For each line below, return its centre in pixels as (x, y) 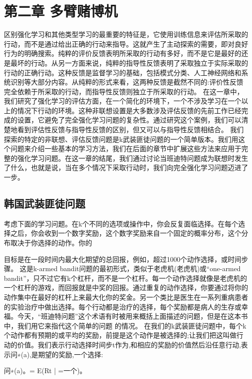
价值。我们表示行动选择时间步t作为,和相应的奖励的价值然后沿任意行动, (129, 344)
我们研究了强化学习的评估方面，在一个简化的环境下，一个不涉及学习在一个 (123, 101)
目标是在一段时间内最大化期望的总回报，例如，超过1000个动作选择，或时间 (123, 259)
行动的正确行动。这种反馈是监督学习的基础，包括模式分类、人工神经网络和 (123, 72)
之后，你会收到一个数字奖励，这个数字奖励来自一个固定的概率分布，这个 (126, 233)
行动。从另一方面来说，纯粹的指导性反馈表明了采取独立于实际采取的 (139, 62)
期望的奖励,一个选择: (71, 354)
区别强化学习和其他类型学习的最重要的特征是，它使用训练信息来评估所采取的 (126, 34)
